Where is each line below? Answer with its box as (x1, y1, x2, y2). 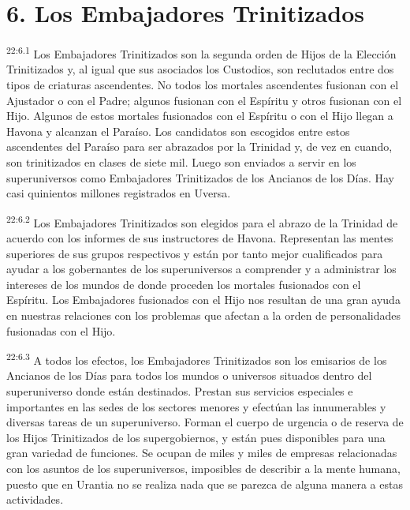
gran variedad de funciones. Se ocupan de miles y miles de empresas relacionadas (6, 444, 397, 461)
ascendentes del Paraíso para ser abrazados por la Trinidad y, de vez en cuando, (6, 138, 393, 155)
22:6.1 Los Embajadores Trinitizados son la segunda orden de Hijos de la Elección (6, 43, 397, 62)
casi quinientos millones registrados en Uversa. (6, 185, 231, 201)
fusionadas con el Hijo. (6, 322, 116, 339)
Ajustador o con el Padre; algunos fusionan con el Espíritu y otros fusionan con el (6, 92, 402, 108)
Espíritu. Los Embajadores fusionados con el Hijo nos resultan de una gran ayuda (6, 291, 401, 308)
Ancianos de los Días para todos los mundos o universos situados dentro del (6, 367, 372, 384)
